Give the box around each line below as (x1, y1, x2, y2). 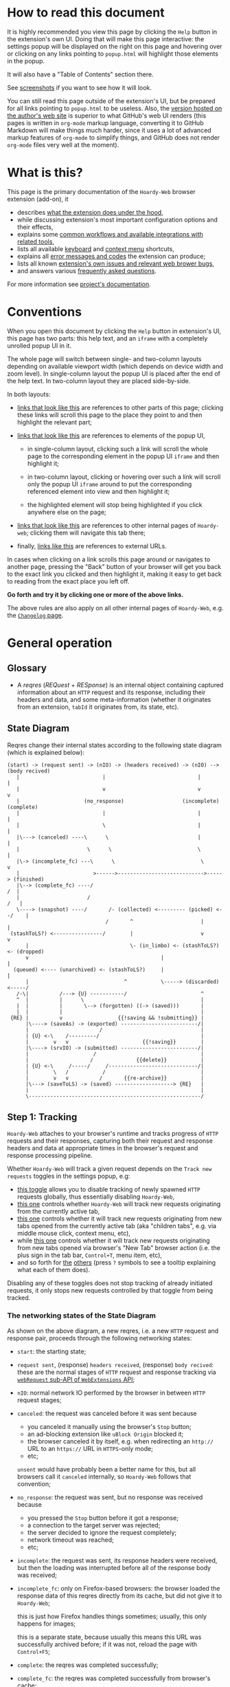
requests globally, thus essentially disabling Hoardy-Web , (16, 1192, 175, 1201)
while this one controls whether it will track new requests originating (16, 1236, 211, 1245)
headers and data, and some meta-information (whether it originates (16, 695, 211, 703)
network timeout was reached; (27, 1536, 115, 1544)
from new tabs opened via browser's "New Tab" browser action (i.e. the (16, 1244, 221, 1252)
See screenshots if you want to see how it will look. (7, 83, 152, 92)
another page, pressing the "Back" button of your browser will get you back (7, 562, 222, 570)
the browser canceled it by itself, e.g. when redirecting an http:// (27, 1437, 214, 1446)
